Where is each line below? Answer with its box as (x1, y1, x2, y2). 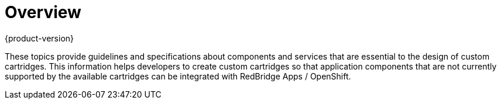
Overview (5, 2, 81, 22)
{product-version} (5, 33, 74, 43)
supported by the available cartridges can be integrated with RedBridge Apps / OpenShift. (5, 71, 351, 81)
